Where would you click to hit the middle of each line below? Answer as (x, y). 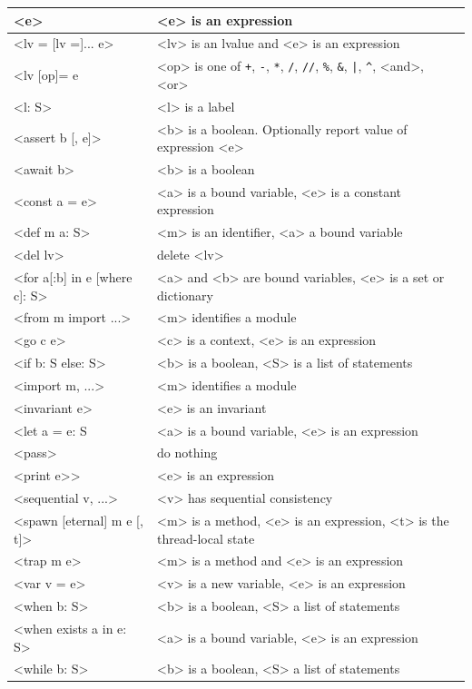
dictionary (185, 295)
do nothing (187, 453)
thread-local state (206, 538)
